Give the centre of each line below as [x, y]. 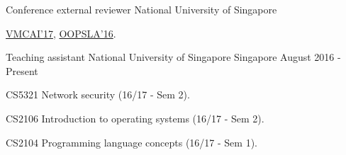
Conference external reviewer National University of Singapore [141, 9]
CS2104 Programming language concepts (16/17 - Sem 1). [132, 142]
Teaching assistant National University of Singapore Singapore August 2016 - [173, 57]
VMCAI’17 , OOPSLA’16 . [61, 33]
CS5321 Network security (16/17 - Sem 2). [98, 94]
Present [22, 70]
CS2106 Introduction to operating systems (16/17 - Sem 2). [135, 118]
